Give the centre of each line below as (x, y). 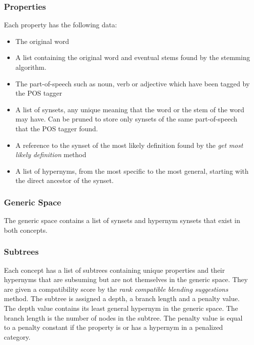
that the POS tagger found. (57, 128)
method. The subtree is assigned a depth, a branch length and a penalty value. (122, 298)
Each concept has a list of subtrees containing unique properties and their (115, 270)
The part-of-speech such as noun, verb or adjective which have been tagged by (133, 83)
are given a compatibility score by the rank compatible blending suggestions (116, 289)
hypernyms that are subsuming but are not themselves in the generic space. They (126, 279)
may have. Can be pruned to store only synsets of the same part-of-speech (126, 119)
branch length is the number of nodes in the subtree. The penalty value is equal (123, 317)
